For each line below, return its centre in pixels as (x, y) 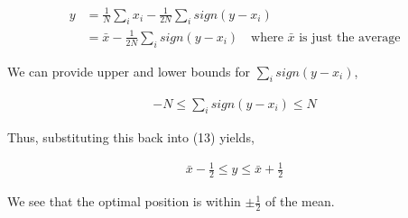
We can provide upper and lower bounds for (129, 71)
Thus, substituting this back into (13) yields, (131, 137)
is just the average (350, 37)
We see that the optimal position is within (124, 201)
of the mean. (300, 201)
